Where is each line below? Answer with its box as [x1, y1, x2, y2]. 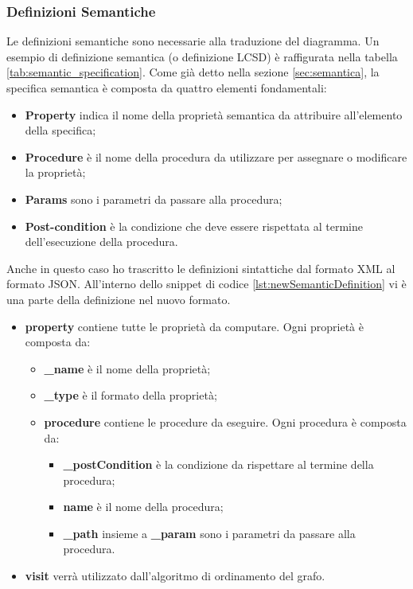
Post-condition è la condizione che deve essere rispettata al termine [25, 217, 363, 234]
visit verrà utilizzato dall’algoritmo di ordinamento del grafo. [25, 568, 325, 584]
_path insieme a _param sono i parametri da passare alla [63, 525, 356, 541]
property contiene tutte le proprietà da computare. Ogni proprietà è [25, 318, 364, 334]
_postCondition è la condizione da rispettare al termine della [63, 456, 374, 473]
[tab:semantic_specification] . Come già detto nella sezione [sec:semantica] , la [6, 64, 380, 80]
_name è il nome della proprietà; [44, 360, 211, 376]
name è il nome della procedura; [63, 498, 224, 515]
